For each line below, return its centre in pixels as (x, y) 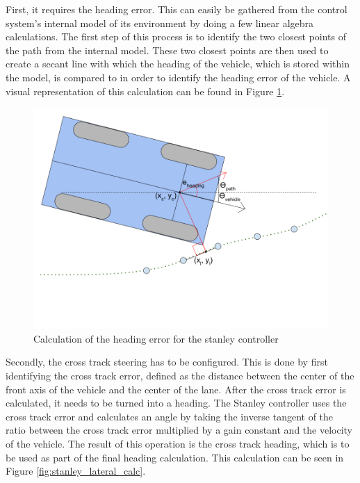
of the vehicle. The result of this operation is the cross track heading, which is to (178, 443)
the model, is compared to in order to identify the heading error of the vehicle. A (178, 77)
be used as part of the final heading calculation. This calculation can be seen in (175, 457)
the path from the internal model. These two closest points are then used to (167, 50)
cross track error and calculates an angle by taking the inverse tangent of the (170, 416)
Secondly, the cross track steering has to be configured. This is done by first (167, 362)
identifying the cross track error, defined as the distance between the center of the (180, 375)
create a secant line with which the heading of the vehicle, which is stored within (178, 64)
